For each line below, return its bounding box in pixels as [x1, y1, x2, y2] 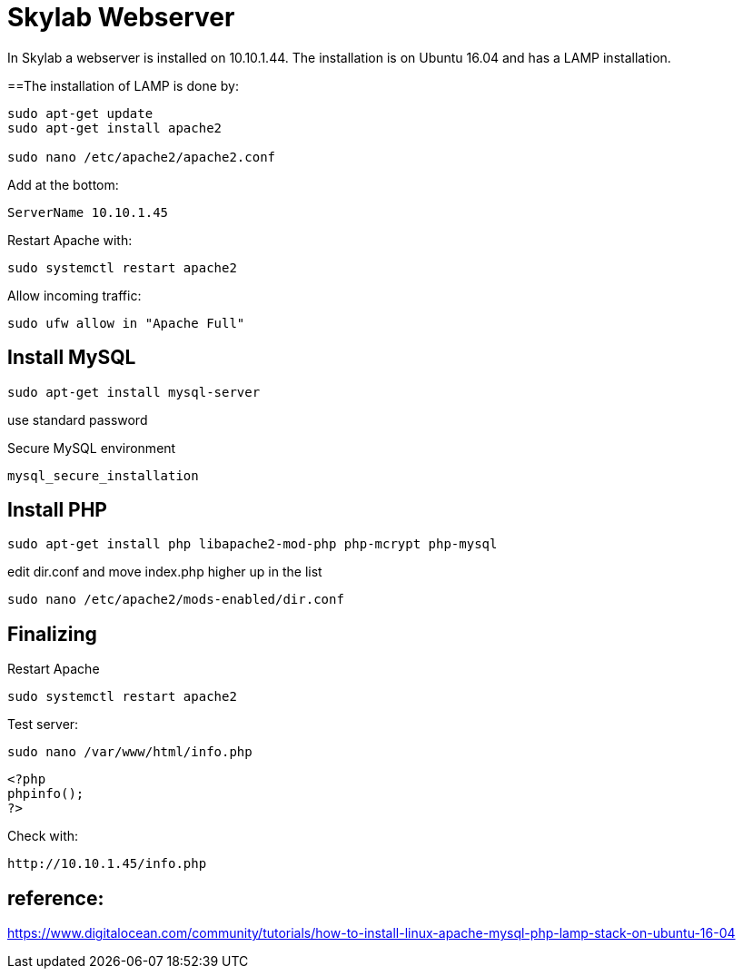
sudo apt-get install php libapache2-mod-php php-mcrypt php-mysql [7, 537, 498, 552]
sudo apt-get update [7, 105, 154, 121]
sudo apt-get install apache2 [7, 120, 223, 135]
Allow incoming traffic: [7, 287, 142, 303]
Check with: [7, 828, 79, 844]
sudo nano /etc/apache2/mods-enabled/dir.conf [7, 592, 344, 607]
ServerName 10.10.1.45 [7, 204, 169, 220]
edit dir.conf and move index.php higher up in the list [7, 564, 322, 580]
